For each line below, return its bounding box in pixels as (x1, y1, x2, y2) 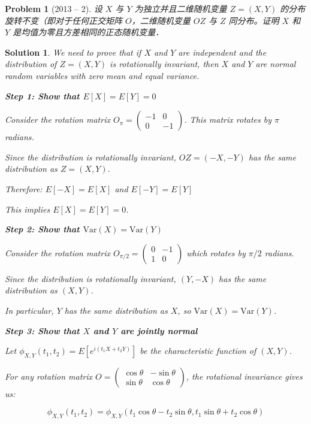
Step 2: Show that (5, 223, 80, 235)
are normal (255, 57, 296, 70)
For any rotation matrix (5, 370, 93, 382)
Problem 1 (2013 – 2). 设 (5, 2, 102, 14)
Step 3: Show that (5, 324, 80, 337)
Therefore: (5, 182, 43, 195)
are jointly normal (120, 324, 198, 337)
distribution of (5, 57, 57, 70)
